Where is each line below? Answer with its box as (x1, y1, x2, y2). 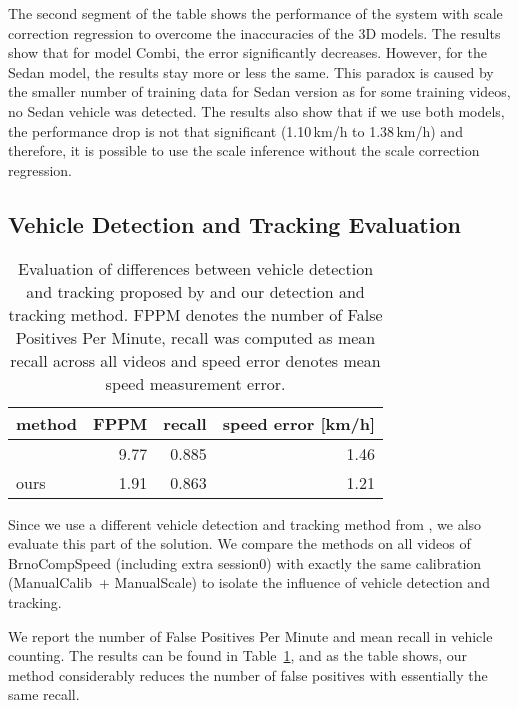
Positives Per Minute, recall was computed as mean (15, 325, 376, 349)
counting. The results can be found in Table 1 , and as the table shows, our (8, 645, 467, 666)
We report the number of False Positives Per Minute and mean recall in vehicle (8, 625, 493, 646)
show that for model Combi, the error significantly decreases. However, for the (8, 42, 487, 63)
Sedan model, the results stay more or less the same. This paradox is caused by (8, 61, 494, 82)
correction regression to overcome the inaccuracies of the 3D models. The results (8, 22, 501, 43)
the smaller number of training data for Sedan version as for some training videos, (8, 81, 511, 102)
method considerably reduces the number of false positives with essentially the (8, 664, 488, 685)
